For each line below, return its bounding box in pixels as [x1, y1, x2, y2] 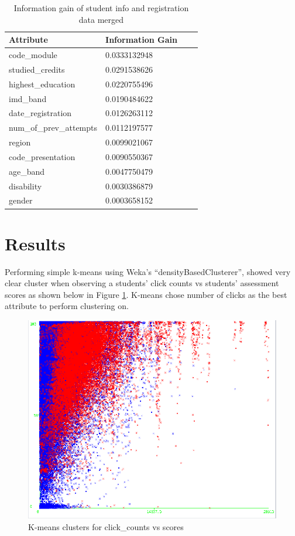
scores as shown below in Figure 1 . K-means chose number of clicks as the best [5, 288, 287, 300]
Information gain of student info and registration [13, 2, 189, 13]
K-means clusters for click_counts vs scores [28, 520, 184, 532]
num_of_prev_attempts [9, 121, 98, 134]
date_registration [9, 107, 72, 119]
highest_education [9, 77, 76, 90]
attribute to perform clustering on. [5, 300, 129, 312]
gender [9, 194, 33, 206]
